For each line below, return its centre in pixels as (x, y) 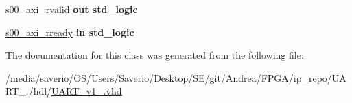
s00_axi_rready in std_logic (70, 32)
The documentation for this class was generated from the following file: (155, 55)
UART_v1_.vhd (87, 91)
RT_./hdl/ (29, 91)
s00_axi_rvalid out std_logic (72, 9)
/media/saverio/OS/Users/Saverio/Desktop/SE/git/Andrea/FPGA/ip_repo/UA (176, 77)
